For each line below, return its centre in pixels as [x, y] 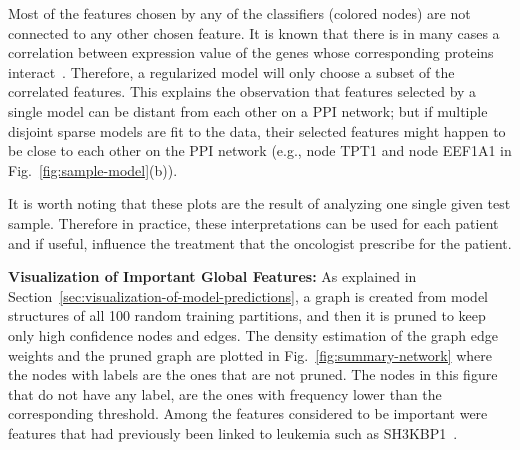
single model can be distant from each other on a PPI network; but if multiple [248, 110]
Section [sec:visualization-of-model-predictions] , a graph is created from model [248, 295]
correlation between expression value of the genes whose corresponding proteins [251, 52]
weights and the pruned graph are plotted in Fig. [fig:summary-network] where [250, 354]
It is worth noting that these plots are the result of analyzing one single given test [259, 203]
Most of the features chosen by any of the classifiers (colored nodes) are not [239, 13]
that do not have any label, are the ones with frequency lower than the [225, 393]
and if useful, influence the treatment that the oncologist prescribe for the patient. [260, 242]
